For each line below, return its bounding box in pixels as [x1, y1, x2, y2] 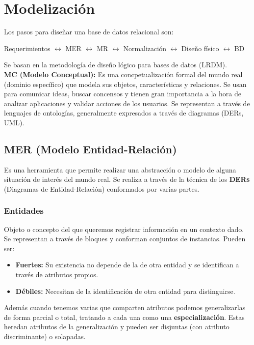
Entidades [4, 204, 44, 217]
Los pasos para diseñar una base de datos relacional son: [4, 27, 174, 37]
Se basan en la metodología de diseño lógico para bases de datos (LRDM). [4, 59, 227, 70]
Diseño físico [181, 43, 219, 53]
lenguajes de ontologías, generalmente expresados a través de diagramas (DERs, [4, 108, 244, 118]
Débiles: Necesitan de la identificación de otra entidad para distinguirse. [15, 286, 235, 296]
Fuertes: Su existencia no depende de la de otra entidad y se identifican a [15, 259, 239, 270]
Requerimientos [4, 43, 51, 53]
